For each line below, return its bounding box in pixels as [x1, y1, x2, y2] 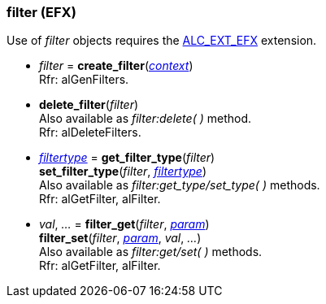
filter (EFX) [7, 4, 76, 20]
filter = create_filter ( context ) [39, 59, 193, 73]
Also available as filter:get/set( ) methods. [39, 245, 263, 259]
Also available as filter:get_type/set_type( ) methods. [39, 178, 320, 193]
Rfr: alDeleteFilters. [39, 125, 141, 140]
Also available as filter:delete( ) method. [39, 111, 252, 126]
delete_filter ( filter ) [39, 98, 139, 112]
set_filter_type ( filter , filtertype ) [39, 164, 207, 179]
